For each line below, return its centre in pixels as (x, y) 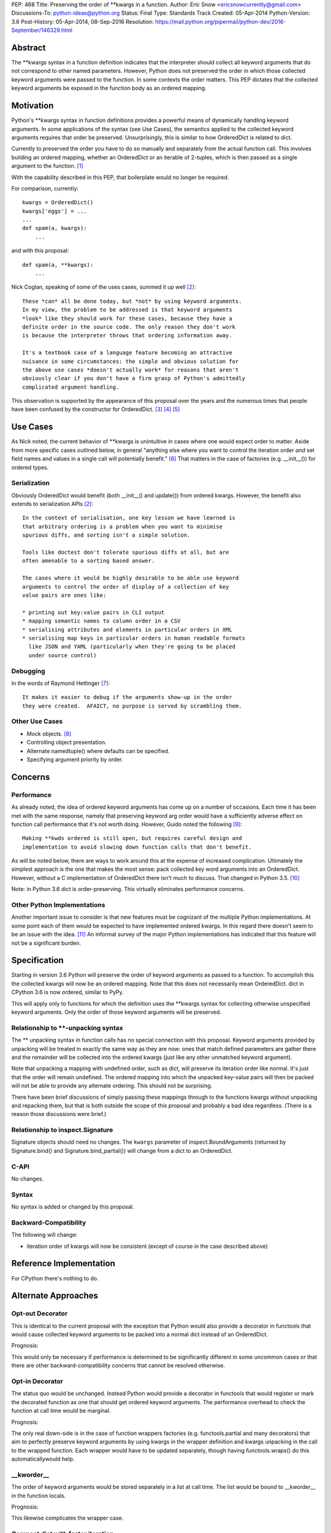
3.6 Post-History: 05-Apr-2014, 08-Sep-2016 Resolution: (83, 21)
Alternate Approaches (55, 1296)
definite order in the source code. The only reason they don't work (129, 327)
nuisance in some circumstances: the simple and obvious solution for (131, 361)
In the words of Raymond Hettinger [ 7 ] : (61, 683)
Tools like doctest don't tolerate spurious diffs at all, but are (126, 552)
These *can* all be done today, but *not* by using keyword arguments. (132, 301)
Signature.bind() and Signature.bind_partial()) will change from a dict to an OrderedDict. (122, 1150)
